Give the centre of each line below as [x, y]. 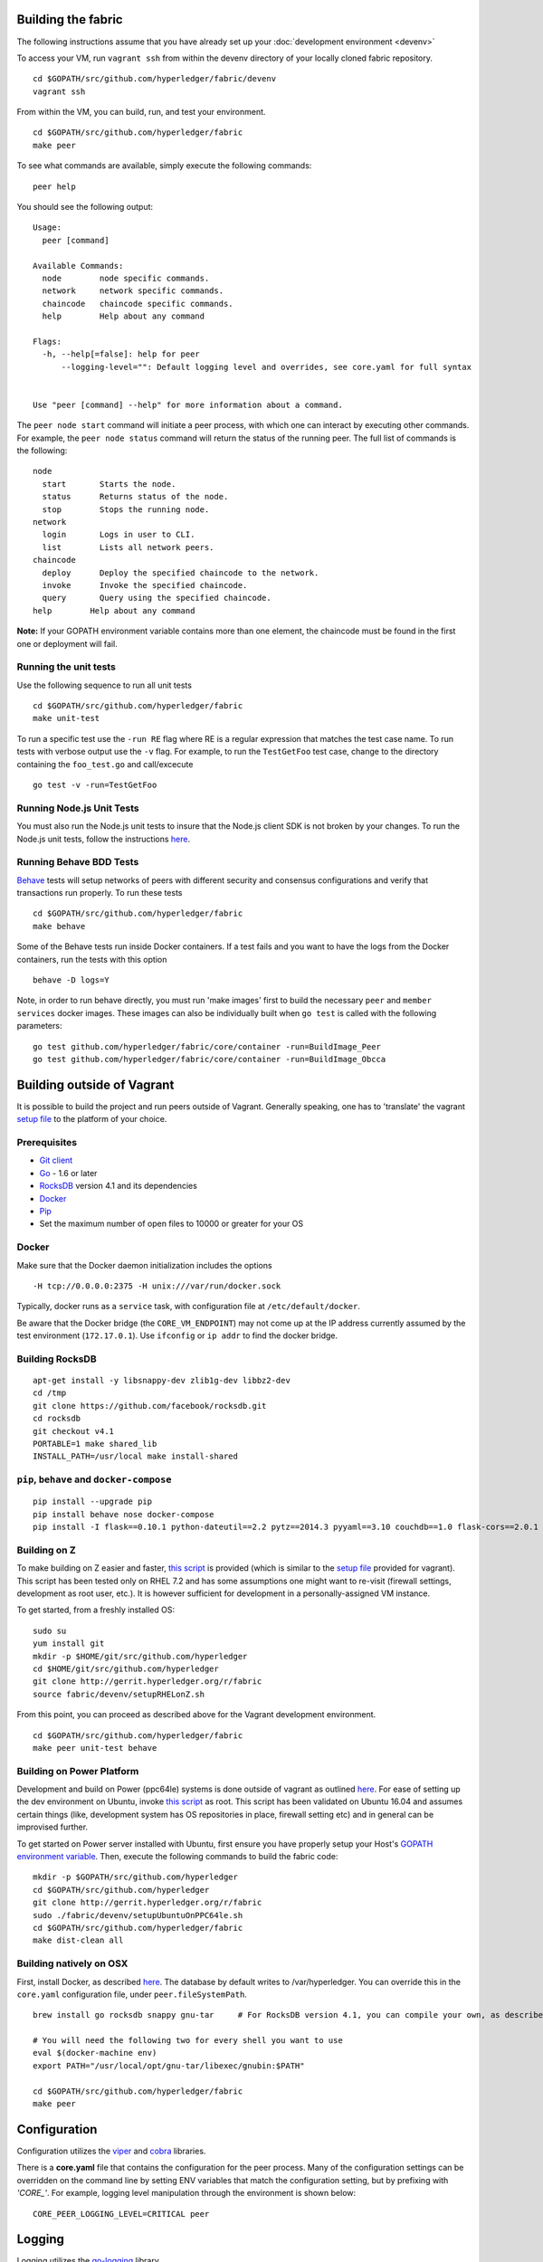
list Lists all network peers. [128, 547]
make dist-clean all [78, 1940]
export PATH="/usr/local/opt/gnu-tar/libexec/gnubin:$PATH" [169, 2066]
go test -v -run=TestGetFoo [95, 785]
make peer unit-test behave [95, 1748]
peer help [54, 186]
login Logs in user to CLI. [119, 535]
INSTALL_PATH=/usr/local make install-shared [136, 1456]
